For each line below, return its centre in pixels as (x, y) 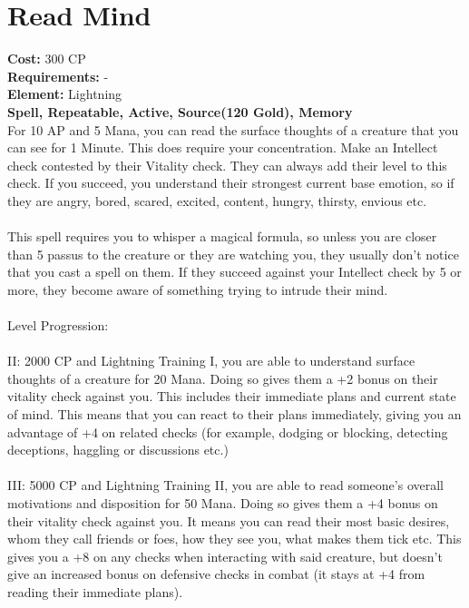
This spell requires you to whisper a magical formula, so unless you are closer (222, 236)
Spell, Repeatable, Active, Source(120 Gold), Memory (180, 111)
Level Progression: (58, 325)
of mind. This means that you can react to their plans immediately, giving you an (234, 414)
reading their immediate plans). (95, 591)
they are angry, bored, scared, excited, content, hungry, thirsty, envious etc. (217, 200)
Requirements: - (58, 76)
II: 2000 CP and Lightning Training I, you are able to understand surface (211, 361)
